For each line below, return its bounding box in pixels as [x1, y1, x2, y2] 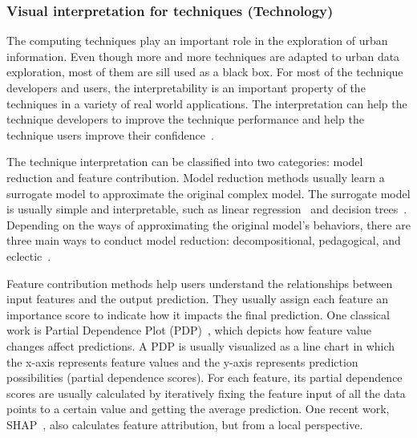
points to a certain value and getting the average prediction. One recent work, [6, 400, 390, 417]
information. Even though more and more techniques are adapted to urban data [6, 47, 400, 64]
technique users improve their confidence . [6, 126, 214, 143]
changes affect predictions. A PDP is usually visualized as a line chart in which [6, 337, 395, 354]
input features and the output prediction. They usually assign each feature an [6, 290, 389, 307]
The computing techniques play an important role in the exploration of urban [6, 32, 388, 49]
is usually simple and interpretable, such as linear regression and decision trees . [6, 201, 407, 217]
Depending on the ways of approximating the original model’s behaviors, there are [6, 216, 411, 233]
